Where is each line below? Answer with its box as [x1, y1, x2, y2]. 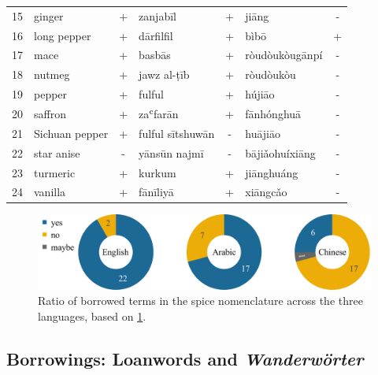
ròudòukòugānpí [245, 46, 323, 63]
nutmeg [34, 66, 70, 83]
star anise [34, 144, 80, 161]
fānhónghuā [245, 105, 302, 121]
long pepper [34, 27, 91, 43]
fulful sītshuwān [139, 124, 215, 141]
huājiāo [245, 124, 280, 141]
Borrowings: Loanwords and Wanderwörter [6, 346, 364, 370]
